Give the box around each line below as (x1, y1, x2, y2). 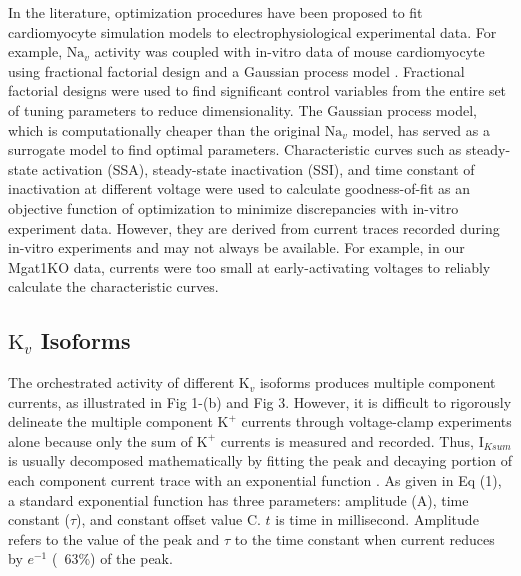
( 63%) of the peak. (51, 548, 173, 569)
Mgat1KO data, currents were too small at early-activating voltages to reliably (8, 256, 491, 277)
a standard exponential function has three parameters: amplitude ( (8, 489, 417, 510)
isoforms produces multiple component (259, 372, 496, 393)
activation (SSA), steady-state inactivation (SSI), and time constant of (42, 158, 475, 179)
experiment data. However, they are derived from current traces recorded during (8, 217, 500, 238)
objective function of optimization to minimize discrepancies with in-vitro (8, 197, 459, 218)
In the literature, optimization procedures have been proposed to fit (8, 2, 423, 22)
